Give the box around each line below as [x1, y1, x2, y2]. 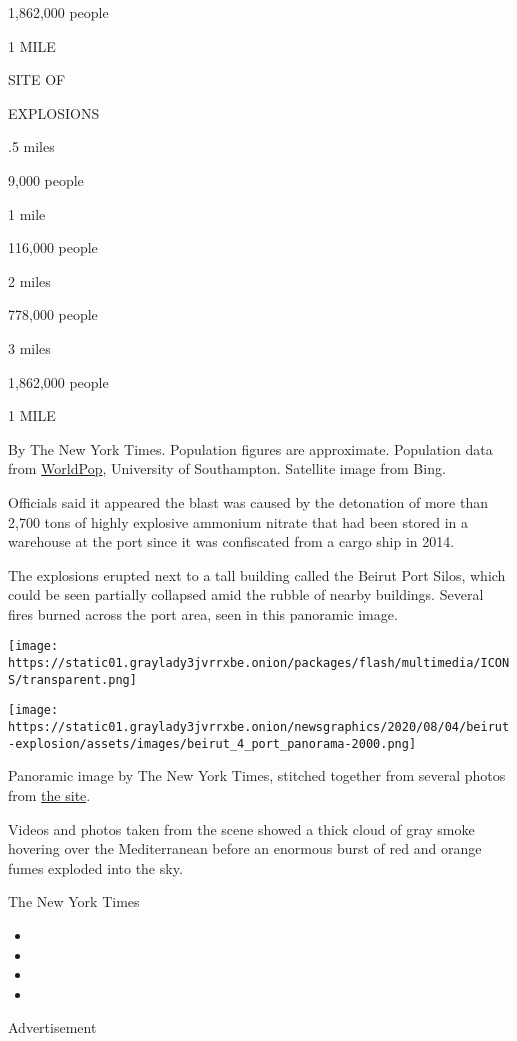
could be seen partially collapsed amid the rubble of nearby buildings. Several [8, 584, 484, 605]
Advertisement [8, 1017, 97, 1038]
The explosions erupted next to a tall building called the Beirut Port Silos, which [8, 564, 506, 585]
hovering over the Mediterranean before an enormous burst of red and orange [8, 838, 482, 859]
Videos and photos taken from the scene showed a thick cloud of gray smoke [8, 818, 475, 839]
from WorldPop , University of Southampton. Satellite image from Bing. [8, 458, 446, 479]
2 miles [8, 270, 51, 291]
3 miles [8, 337, 51, 358]
